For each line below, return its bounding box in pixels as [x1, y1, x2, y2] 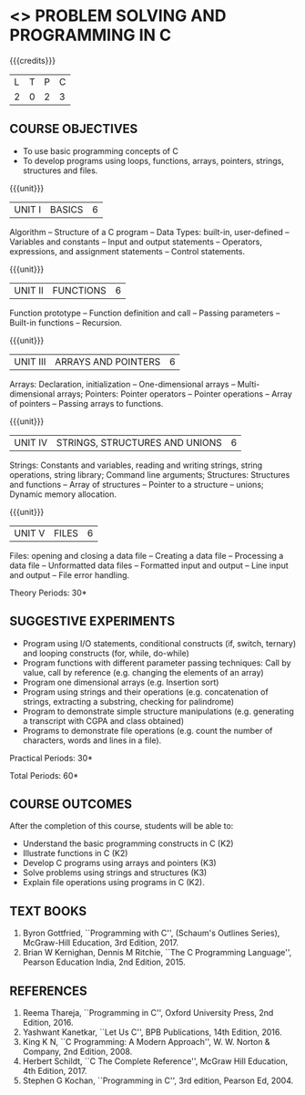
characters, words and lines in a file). [22, 735, 162, 746]
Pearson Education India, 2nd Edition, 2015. [22, 956, 187, 967]
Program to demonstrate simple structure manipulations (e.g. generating [22, 706, 294, 717]
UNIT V [14, 526, 46, 539]
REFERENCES [9, 983, 88, 998]
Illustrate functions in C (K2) [22, 848, 128, 859]
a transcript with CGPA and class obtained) [22, 715, 185, 726]
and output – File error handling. [9, 569, 130, 580]
